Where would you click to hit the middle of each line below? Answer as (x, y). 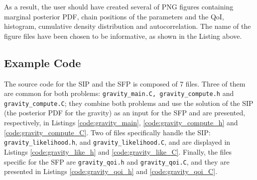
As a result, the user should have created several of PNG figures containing (119, 6)
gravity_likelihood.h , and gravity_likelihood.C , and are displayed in (117, 142)
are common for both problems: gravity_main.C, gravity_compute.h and (119, 93)
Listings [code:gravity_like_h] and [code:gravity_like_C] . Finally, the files (118, 151)
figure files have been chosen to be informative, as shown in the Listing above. (123, 36)
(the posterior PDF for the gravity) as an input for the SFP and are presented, (125, 113)
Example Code (43, 62)
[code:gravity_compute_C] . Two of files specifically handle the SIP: (107, 132)
